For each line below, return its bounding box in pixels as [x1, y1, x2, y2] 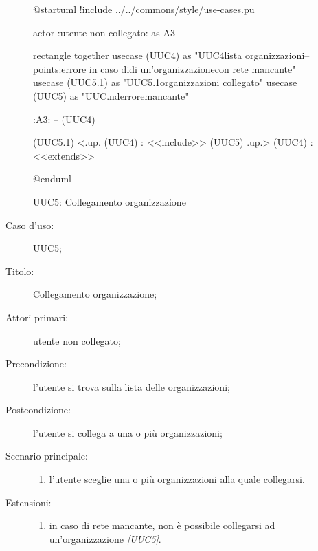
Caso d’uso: [5, 217, 54, 232]
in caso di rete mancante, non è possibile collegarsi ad [49, 518, 275, 532]
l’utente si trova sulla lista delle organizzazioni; [33, 379, 230, 393]
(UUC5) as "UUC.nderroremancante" [33, 88, 189, 102]
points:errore [33, 61, 87, 76]
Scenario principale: [5, 449, 88, 463]
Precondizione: [5, 356, 67, 371]
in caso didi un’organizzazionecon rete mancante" [89, 61, 296, 76]
